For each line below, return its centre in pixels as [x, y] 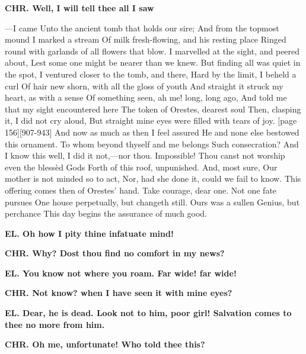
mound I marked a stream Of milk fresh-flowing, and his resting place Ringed [146, 39]
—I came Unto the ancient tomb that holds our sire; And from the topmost [142, 28]
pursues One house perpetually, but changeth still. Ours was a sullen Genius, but [152, 202]
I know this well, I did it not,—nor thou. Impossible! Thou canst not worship [145, 155]
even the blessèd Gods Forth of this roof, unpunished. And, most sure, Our [141, 167]
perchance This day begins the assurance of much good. [106, 213]
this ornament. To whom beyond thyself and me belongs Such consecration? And [152, 144]
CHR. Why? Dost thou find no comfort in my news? [115, 253]
